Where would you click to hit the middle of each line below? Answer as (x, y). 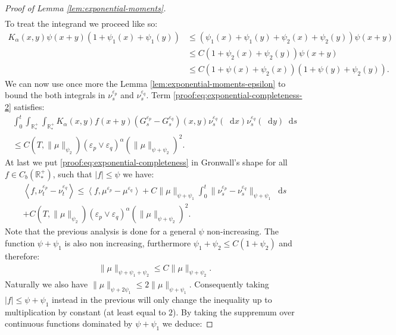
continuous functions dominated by (69, 323)
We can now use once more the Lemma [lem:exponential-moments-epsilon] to (145, 83)
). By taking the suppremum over (234, 311)
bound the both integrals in (55, 95)
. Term (158, 95)
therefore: (22, 256)
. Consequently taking (229, 284)
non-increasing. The (243, 231)
